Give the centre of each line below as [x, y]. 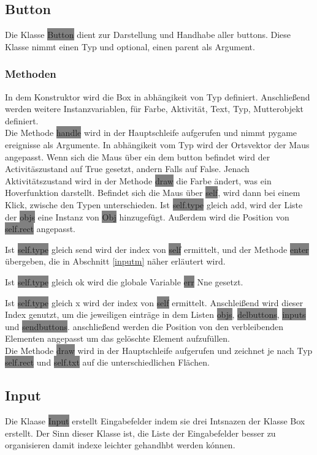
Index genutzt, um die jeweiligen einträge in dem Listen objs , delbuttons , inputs [155, 314]
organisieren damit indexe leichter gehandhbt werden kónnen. [120, 445]
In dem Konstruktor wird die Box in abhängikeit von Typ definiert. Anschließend [158, 96]
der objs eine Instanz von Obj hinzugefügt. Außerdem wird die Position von [147, 216]
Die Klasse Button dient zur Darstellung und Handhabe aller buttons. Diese [148, 35]
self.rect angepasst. [40, 229]
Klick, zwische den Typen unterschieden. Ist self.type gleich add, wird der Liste [154, 204]
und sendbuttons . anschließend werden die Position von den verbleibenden [144, 326]
